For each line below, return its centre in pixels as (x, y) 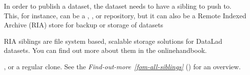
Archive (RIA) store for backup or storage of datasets (84, 25)
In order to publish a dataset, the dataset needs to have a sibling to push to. (118, 6)
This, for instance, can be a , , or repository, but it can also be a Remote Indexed (125, 15)
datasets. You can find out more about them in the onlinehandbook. (105, 50)
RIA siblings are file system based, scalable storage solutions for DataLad (113, 41)
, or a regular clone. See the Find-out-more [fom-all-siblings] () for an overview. (122, 66)
